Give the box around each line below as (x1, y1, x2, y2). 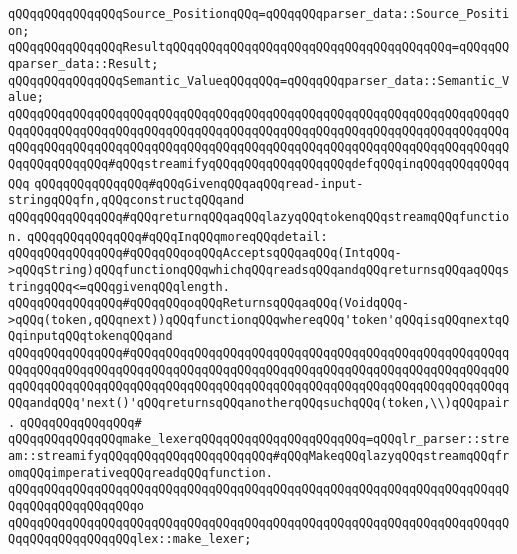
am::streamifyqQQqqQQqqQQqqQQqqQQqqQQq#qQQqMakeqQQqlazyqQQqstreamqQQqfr (8, 449, 510, 464)
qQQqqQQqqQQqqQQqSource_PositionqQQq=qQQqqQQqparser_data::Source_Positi (8, 7, 510, 21)
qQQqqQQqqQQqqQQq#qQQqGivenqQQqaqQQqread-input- (34, 176, 364, 191)
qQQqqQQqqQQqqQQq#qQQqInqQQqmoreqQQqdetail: (27, 229, 328, 244)
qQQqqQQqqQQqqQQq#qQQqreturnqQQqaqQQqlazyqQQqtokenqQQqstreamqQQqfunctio (8, 209, 510, 224)
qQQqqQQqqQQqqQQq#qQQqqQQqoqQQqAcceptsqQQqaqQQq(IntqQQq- (8, 246, 402, 261)
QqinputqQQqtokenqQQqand (8, 329, 173, 344)
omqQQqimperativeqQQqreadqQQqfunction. (8, 465, 273, 480)
